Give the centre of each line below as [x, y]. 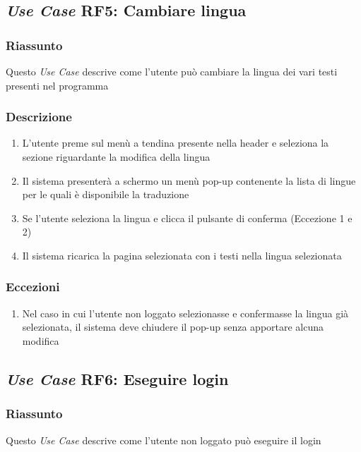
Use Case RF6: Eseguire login [117, 378]
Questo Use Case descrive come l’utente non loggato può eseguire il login [164, 440]
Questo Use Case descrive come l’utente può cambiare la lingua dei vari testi [172, 71]
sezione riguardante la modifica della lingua [116, 157]
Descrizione [39, 117]
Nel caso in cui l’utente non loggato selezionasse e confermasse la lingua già [185, 313]
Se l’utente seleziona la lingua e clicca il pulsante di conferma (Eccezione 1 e [187, 218]
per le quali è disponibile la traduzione [106, 194]
